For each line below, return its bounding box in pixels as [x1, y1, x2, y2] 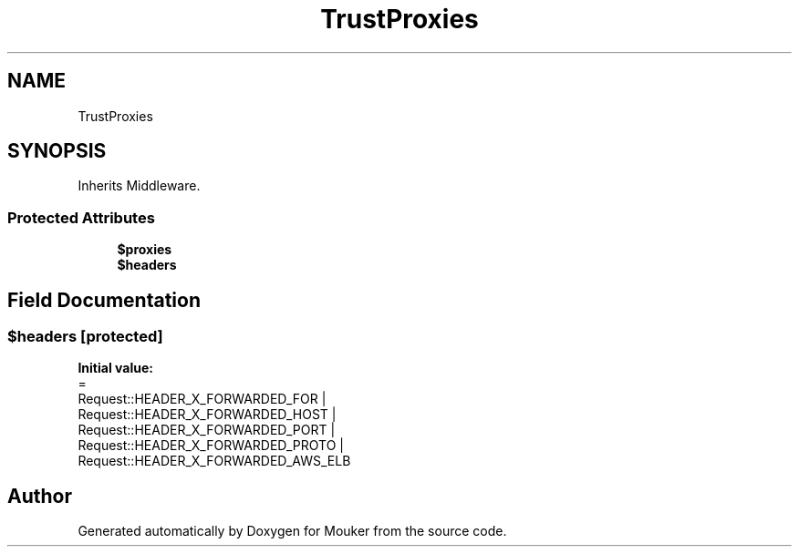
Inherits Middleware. [78, 178, 201, 194]
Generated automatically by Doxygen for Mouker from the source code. [78, 523, 507, 539]
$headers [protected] [7, 327, 163, 346]
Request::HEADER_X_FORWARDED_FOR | [78, 391, 327, 407]
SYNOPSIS [7, 139, 107, 163]
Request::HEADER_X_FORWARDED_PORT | [78, 422, 336, 438]
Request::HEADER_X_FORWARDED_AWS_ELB [78, 453, 351, 469]
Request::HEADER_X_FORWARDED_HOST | [78, 406, 337, 423]
